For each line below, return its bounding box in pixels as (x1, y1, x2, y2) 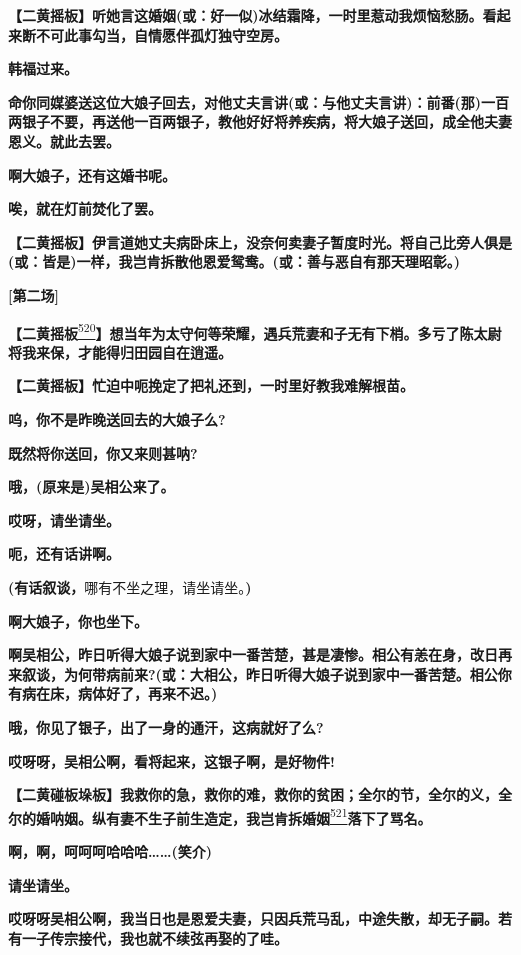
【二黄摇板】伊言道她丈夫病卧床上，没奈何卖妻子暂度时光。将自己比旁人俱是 (8, 231, 512, 252)
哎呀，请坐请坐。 (8, 509, 120, 530)
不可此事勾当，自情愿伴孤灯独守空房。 (35, 24, 288, 45)
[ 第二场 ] (8, 284, 59, 305)
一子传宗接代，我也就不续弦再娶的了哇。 (21, 927, 288, 948)
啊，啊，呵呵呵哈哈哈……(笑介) (8, 840, 212, 861)
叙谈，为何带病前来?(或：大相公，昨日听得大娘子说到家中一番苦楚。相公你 (21, 663, 512, 684)
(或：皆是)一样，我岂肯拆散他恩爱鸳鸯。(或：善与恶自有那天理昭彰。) (8, 251, 461, 272)
